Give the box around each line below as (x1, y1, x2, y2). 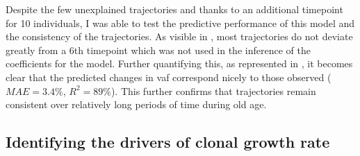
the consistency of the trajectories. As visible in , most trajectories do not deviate (6, 29, 353, 44)
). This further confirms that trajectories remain (111, 83, 316, 98)
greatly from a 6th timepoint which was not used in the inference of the (6, 42, 311, 57)
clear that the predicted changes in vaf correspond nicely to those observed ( (6, 69, 332, 84)
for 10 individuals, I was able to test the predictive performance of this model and (6, 15, 355, 30)
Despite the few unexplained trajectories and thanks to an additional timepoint (6, 2, 343, 16)
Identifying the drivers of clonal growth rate (6, 131, 330, 153)
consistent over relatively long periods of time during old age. (6, 97, 267, 112)
